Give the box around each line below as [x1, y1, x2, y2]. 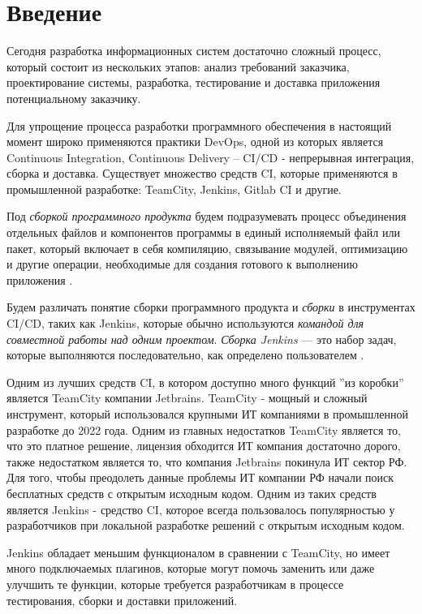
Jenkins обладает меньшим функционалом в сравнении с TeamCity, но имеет [6, 543, 390, 560]
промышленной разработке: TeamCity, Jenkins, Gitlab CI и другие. [6, 180, 342, 197]
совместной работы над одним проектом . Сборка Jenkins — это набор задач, [6, 330, 397, 347]
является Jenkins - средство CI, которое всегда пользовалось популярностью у [6, 500, 395, 517]
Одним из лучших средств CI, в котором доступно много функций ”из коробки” [6, 373, 404, 390]
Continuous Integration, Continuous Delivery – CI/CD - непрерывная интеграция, [6, 148, 415, 165]
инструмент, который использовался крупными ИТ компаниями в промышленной [6, 406, 409, 422]
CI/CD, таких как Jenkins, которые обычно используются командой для [6, 315, 364, 332]
